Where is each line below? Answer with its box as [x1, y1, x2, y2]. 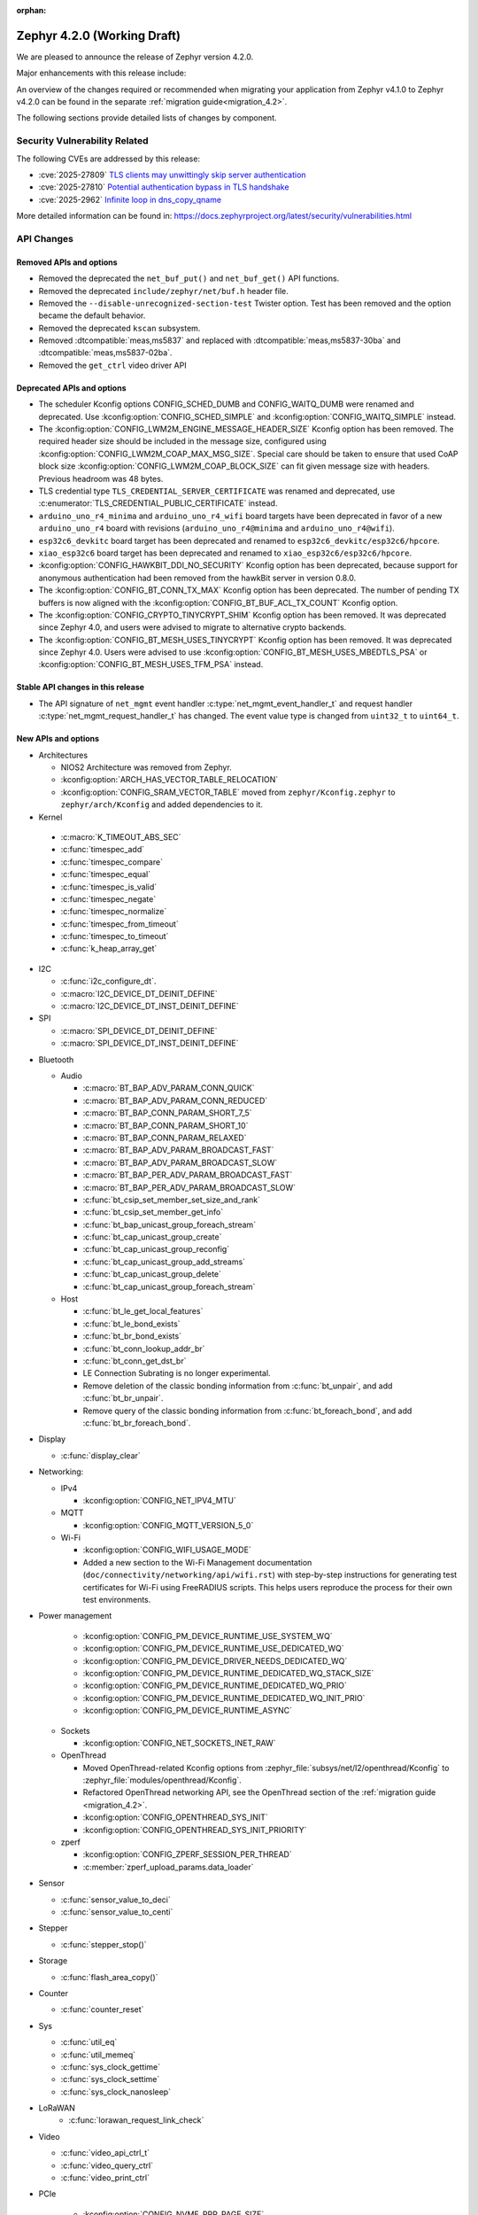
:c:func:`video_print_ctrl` [60, 2172, 150, 2183]
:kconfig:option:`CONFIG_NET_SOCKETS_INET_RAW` [82, 1737, 276, 1748]
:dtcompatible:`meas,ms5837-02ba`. [38, 347, 173, 358]
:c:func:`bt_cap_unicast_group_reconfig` [82, 1244, 230, 1255]
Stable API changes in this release [16, 682, 145, 693]
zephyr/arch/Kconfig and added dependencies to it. [60, 799, 263, 810]
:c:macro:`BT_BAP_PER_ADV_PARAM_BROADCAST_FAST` [82, 1170, 293, 1180]
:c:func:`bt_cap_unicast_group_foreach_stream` [82, 1281, 256, 1292]
